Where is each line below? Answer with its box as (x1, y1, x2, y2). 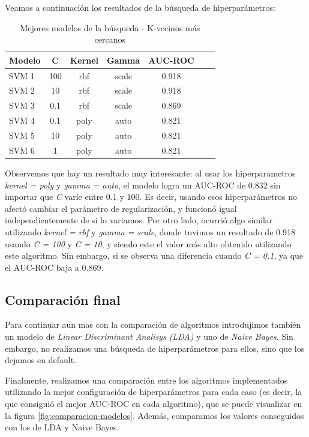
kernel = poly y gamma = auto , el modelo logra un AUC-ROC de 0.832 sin (5, 178, 281, 191)
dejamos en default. (5, 354, 77, 366)
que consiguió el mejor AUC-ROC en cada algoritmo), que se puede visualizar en (5, 397, 302, 410)
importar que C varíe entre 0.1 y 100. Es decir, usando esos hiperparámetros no (5, 190, 297, 203)
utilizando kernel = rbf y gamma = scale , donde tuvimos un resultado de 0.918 (5, 225, 295, 238)
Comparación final (5, 290, 121, 309)
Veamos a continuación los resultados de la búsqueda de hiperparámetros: (5, 1, 275, 13)
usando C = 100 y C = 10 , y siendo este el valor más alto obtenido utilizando (5, 237, 292, 250)
